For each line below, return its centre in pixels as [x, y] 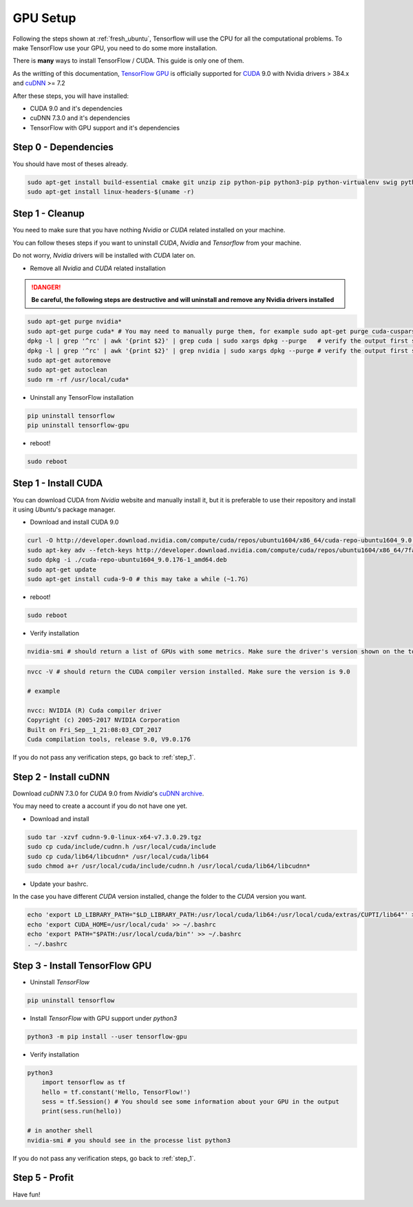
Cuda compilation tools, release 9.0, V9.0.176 [109, 740]
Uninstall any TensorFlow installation [82, 397]
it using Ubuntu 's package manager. [64, 509]
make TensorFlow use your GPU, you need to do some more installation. [115, 48]
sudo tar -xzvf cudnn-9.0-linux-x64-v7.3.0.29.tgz [115, 837]
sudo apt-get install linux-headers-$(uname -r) [111, 192]
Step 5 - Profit [43, 1178]
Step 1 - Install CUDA [58, 484]
